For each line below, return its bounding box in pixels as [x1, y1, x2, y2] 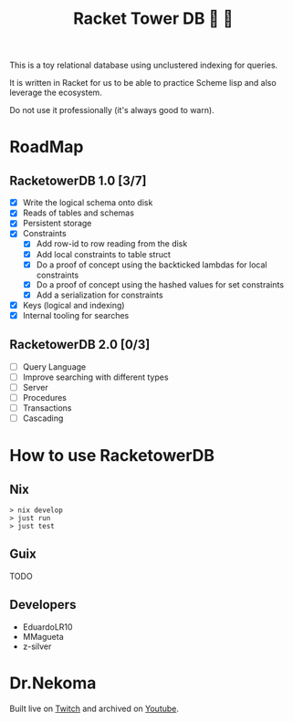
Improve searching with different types [22, 371, 169, 382]
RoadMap [9, 137, 84, 158]
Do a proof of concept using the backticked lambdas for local [36, 259, 267, 270]
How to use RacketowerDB [9, 445, 215, 466]
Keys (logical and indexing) [22, 299, 125, 310]
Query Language [22, 361, 87, 372]
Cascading [22, 413, 64, 424]
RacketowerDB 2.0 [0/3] [9, 337, 151, 352]
